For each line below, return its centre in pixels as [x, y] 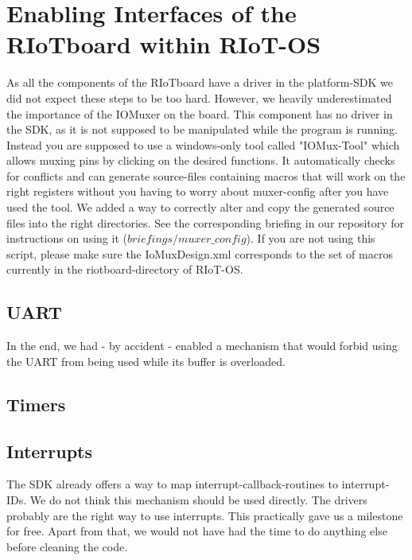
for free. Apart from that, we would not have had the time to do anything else [197, 531]
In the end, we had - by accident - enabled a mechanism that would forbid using [202, 346]
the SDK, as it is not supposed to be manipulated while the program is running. [202, 129]
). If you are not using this [311, 238]
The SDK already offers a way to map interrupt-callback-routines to [173, 484]
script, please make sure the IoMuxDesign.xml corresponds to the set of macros [200, 253]
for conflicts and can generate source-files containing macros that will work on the [206, 175]
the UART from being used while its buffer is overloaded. [146, 361]
